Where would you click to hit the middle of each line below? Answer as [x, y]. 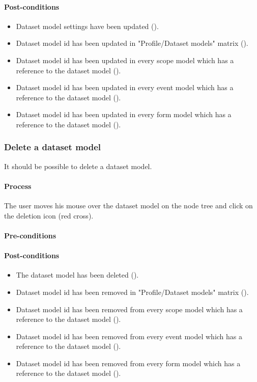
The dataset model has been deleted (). [77, 275]
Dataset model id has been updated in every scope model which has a [125, 60]
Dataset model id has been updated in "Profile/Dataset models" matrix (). [132, 43]
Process [18, 186]
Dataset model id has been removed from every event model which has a [129, 336]
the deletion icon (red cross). [49, 215]
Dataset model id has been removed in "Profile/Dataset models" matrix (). [132, 292]
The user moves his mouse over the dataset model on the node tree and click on [128, 206]
